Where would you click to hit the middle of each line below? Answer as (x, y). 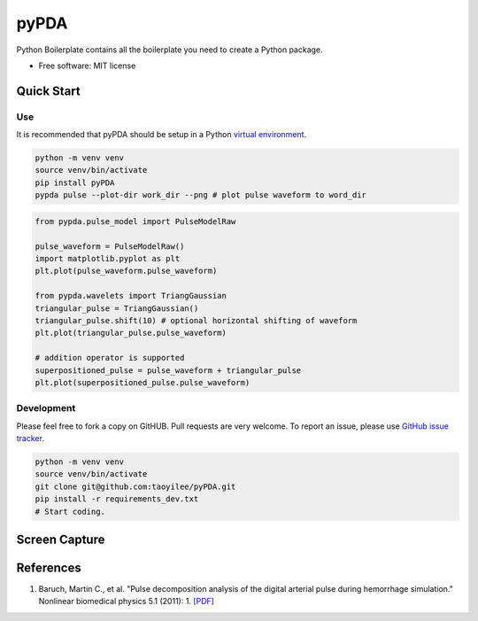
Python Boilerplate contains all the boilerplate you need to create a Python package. (170, 50)
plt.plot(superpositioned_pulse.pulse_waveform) (143, 382)
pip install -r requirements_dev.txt (117, 499)
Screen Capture (61, 539)
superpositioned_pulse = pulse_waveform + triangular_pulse (168, 370)
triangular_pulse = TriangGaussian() (117, 308)
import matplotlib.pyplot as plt (108, 258)
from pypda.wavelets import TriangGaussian (131, 296)
